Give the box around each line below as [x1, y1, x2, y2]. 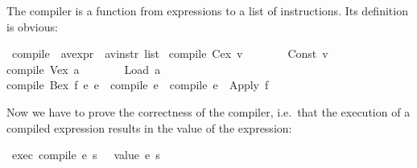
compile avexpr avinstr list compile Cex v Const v [11, 45, 328, 62]
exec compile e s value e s [11, 146, 160, 163]
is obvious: [6, 18, 58, 35]
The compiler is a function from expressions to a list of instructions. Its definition [6, 2, 408, 18]
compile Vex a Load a [6, 60, 161, 77]
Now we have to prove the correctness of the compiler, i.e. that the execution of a [6, 103, 411, 120]
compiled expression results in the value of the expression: [6, 119, 292, 136]
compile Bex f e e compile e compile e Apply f [6, 76, 269, 93]
